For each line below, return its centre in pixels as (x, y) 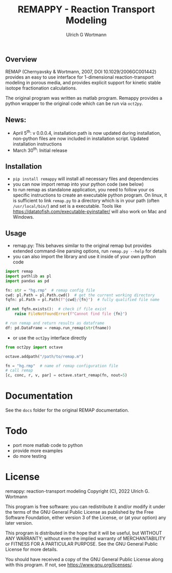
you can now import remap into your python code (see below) (78, 184)
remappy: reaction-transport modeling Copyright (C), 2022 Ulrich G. (78, 491)
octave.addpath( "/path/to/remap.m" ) (44, 356)
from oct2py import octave (34, 347)
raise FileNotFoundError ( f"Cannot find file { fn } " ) (71, 314)
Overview (21, 59)
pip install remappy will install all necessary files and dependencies (85, 179)
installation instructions (37, 144)
